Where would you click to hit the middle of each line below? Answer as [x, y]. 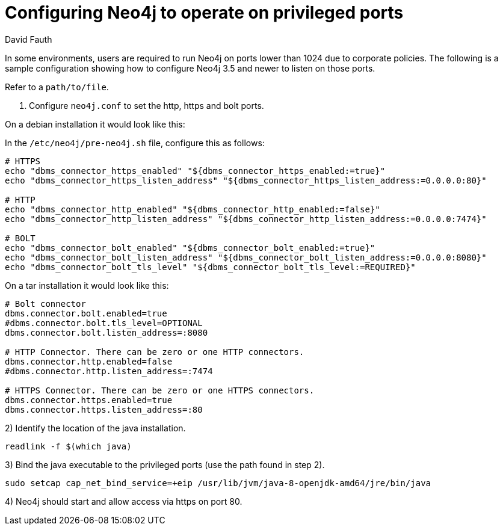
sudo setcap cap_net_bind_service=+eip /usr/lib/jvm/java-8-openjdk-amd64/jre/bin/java [218, 483]
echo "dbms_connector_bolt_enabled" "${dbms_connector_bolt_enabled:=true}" [190, 248]
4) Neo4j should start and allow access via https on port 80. [124, 501]
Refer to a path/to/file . [57, 87]
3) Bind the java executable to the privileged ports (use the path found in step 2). [165, 464]
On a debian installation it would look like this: [95, 124]
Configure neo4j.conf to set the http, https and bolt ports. [147, 105]
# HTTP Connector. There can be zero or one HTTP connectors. [155, 352]
